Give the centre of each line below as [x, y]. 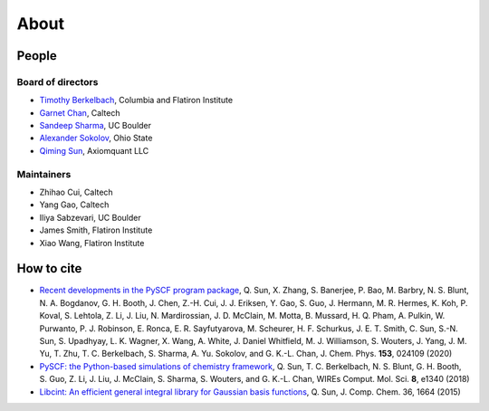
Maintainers [44, 174]
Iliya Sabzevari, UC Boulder [91, 217]
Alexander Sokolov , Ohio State [96, 138]
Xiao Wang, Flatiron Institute [92, 243]
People [37, 56]
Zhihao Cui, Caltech [76, 192]
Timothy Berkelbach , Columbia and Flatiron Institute [136, 100]
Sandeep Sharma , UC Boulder [96, 126]
